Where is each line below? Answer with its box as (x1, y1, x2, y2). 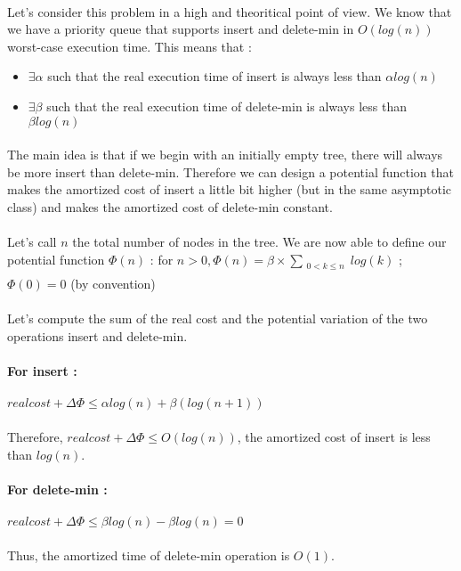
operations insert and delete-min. (7, 327, 188, 346)
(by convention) (70, 274, 156, 293)
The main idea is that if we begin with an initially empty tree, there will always (7, 145, 443, 164)
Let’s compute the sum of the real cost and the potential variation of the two (7, 309, 428, 328)
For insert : (7, 362, 77, 380)
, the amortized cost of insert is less (237, 428, 431, 446)
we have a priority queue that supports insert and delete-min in (7, 20, 354, 38)
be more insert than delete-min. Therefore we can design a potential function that (7, 162, 454, 181)
